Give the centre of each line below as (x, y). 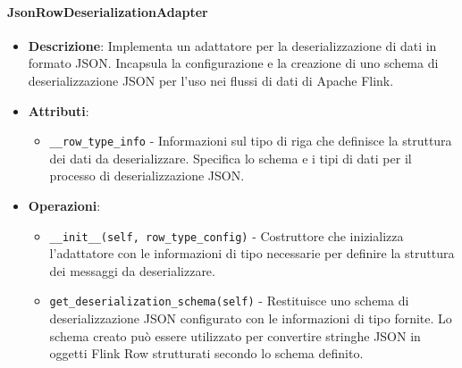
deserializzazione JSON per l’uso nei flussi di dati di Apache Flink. (211, 80)
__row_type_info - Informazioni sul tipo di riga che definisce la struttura (251, 141)
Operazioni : (64, 206)
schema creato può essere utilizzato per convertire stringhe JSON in (235, 335)
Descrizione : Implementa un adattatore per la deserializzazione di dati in (232, 45)
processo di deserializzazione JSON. (147, 176)
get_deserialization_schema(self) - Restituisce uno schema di (229, 301)
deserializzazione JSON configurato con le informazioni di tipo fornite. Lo (251, 318)
